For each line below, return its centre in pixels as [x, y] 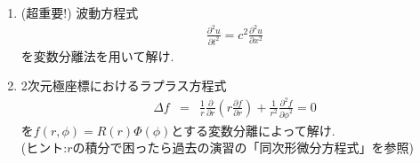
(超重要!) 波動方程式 [80, 12]
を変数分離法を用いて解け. [97, 55]
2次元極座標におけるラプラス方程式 [124, 85]
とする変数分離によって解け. [253, 130]
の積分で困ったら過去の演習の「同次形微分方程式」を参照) [243, 147]
